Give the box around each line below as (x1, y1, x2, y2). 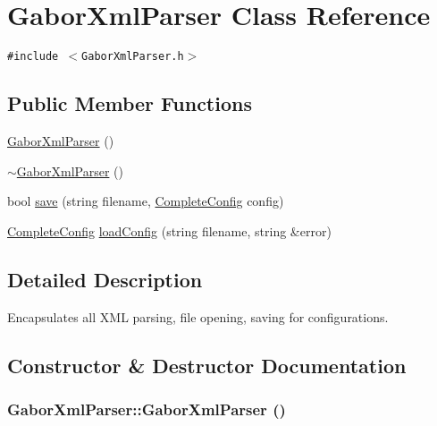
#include (7, 50, 59, 64)
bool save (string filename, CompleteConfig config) (7, 192, 284, 210)
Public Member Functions (7, 89, 252, 117)
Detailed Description (7, 265, 203, 293)
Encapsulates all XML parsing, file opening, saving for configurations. (7, 307, 389, 326)
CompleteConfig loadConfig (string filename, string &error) (7, 221, 332, 240)
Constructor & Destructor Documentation (7, 351, 407, 379)
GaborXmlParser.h (81, 50, 184, 64)
